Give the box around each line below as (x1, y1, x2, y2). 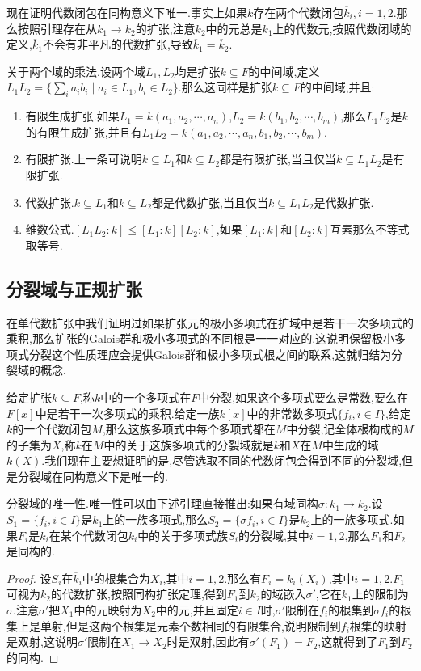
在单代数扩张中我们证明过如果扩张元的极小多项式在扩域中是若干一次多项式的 (6, 314, 414, 331)
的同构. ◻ (6, 648, 59, 665)
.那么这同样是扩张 (178, 78, 272, 95)
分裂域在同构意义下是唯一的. (17, 467, 168, 484)
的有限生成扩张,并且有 (25, 123, 142, 140)
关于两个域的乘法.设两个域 (6, 62, 145, 79)
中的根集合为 (82, 569, 150, 586)
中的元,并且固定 (155, 601, 238, 618)
